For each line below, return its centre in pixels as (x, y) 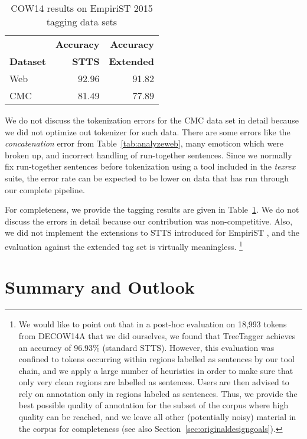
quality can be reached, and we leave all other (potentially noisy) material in (157, 417)
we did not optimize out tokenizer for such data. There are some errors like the (148, 131)
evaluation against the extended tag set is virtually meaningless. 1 (124, 245)
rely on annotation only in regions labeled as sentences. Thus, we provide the (158, 393)
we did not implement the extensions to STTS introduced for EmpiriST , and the (152, 232)
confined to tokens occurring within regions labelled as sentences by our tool (157, 359)
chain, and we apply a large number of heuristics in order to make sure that (156, 370)
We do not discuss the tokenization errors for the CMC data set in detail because (152, 120)
